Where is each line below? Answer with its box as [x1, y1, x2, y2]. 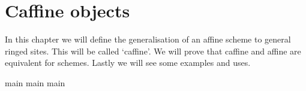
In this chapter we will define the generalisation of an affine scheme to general [5, 33, 291, 45]
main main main [5, 76, 65, 89]
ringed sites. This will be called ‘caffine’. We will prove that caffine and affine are [5, 44, 301, 57]
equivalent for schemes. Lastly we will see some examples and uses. [5, 56, 251, 69]
